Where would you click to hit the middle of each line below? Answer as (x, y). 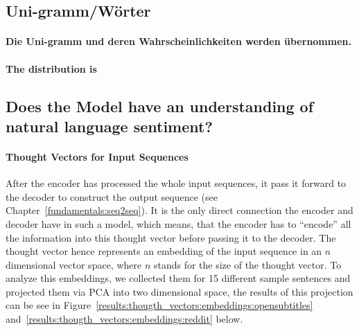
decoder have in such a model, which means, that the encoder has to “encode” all (178, 223)
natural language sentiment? (109, 126)
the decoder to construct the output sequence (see (112, 196)
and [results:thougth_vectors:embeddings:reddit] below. (124, 319)
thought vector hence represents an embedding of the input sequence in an (164, 251)
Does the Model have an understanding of (160, 106)
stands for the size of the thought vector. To (247, 264)
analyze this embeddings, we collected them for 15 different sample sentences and (178, 278)
